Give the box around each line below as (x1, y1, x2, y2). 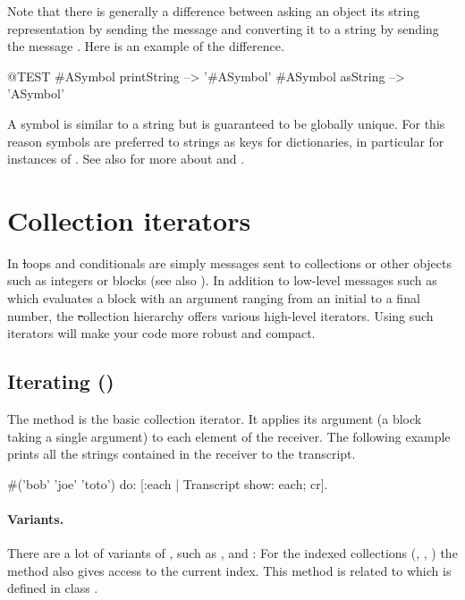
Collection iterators (7, 201, 251, 238)
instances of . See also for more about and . (7, 149, 245, 168)
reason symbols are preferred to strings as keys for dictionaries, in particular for (7, 131, 444, 150)
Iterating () (7, 368, 114, 395)
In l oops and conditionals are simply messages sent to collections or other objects (7, 253, 452, 272)
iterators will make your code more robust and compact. (7, 324, 316, 342)
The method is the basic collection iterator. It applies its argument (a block (7, 410, 422, 428)
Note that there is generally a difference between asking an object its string (7, 2, 420, 20)
